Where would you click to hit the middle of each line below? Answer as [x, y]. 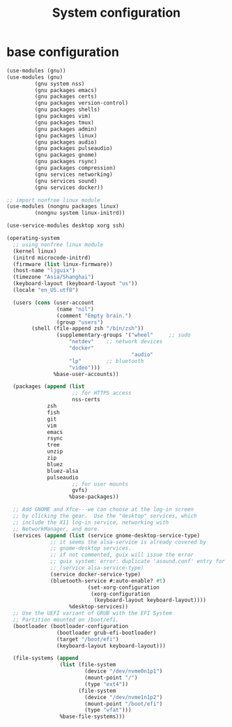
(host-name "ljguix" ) [44, 271]
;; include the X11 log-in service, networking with [91, 522]
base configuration [63, 52]
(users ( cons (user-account [54, 302]
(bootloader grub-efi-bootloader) [106, 633]
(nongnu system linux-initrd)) [80, 213]
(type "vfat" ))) [108, 710]
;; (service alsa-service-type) [97, 568]
